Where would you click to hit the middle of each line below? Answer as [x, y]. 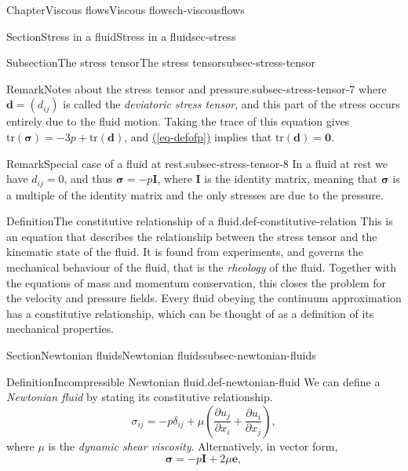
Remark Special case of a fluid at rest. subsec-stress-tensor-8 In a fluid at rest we [197, 163]
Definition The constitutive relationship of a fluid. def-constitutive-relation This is [200, 221]
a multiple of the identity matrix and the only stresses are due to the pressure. [195, 194]
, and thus [88, 179]
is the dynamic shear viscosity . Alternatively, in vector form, [193, 445]
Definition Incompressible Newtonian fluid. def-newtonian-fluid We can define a [193, 381]
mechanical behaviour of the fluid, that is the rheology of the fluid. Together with [202, 267]
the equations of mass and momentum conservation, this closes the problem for [197, 282]
